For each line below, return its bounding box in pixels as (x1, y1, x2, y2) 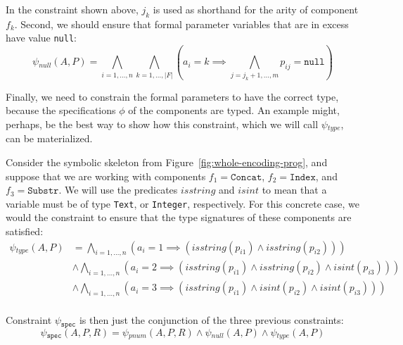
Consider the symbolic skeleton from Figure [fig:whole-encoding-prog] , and (6, 154, 328, 169)
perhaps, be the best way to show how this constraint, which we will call (6, 116, 319, 131)
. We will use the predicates (58, 182, 178, 197)
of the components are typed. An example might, (128, 103, 340, 118)
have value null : (6, 30, 77, 45)
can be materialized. (6, 131, 93, 146)
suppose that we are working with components (6, 168, 206, 183)
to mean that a (262, 182, 327, 197)
